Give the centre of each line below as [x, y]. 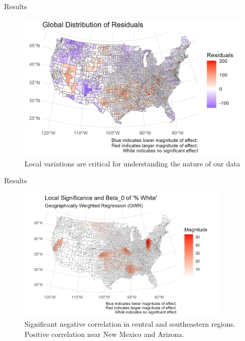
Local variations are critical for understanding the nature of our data [132, 163]
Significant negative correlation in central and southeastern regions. [130, 324]
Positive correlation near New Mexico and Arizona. [104, 334]
